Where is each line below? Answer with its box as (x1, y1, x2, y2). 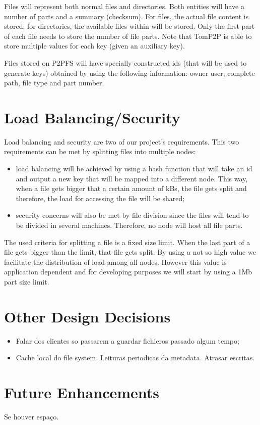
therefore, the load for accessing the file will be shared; (16, 193, 185, 203)
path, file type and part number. (4, 77, 104, 88)
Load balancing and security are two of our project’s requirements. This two (4, 136, 239, 147)
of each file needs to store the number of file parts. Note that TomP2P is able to (4, 30, 252, 41)
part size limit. (4, 276, 49, 287)
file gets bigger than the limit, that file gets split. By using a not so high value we (4, 247, 256, 257)
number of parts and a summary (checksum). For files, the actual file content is (4, 11, 249, 21)
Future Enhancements (4, 382, 160, 403)
